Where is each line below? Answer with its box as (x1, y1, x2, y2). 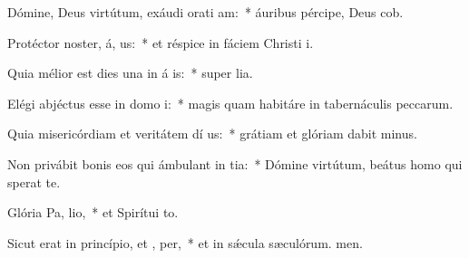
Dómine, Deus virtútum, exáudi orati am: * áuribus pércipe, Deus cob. (7, 3, 404, 21)
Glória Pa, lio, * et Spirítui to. (7, 203, 179, 222)
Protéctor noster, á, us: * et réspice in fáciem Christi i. (7, 33, 314, 52)
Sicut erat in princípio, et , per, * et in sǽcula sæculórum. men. (7, 233, 363, 252)
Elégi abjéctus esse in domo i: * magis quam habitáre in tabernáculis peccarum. (7, 93, 454, 112)
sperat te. (7, 172, 61, 191)
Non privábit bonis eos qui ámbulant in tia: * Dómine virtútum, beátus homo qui (7, 154, 463, 173)
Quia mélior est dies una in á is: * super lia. (7, 63, 253, 82)
